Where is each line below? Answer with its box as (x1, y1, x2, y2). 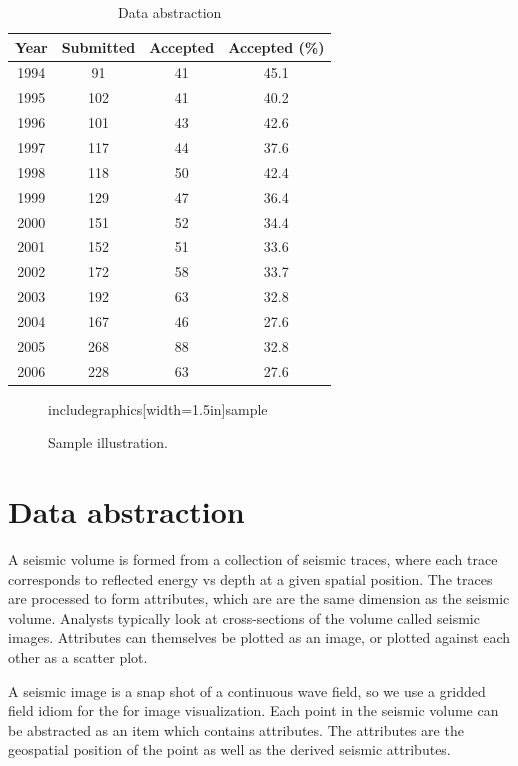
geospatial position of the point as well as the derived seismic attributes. (8, 739, 451, 760)
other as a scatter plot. (8, 646, 148, 667)
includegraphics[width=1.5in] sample (48, 398, 268, 419)
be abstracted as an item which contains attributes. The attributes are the (8, 719, 464, 740)
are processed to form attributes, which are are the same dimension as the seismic (8, 588, 510, 609)
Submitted (61, 36, 136, 57)
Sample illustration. (48, 432, 168, 453)
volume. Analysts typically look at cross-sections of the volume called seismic (8, 607, 480, 628)
